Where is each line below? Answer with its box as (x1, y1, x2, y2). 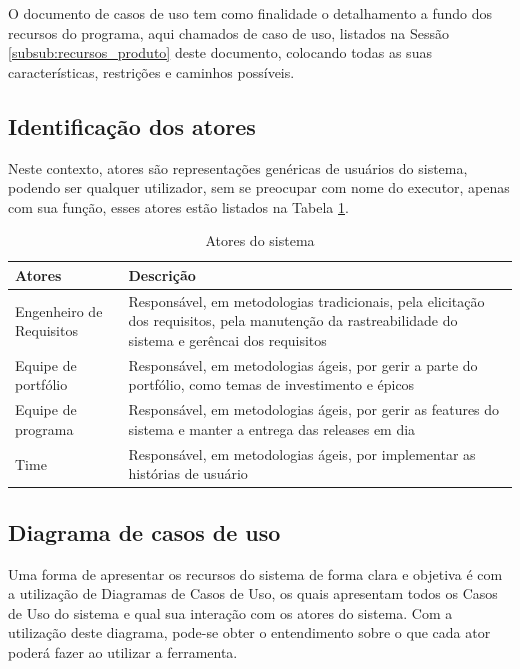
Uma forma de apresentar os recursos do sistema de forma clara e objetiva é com (8, 563, 503, 584)
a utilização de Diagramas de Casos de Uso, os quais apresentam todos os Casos (8, 583, 498, 604)
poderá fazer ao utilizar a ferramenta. (8, 641, 238, 662)
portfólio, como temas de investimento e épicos (128, 374, 415, 395)
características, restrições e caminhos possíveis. (8, 61, 295, 82)
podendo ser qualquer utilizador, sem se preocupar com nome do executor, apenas (8, 177, 510, 198)
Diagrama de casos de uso (8, 516, 281, 547)
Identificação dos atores (8, 110, 256, 141)
